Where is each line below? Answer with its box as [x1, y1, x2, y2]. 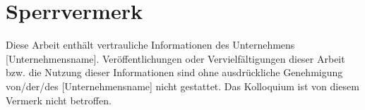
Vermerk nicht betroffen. [6, 92, 112, 107]
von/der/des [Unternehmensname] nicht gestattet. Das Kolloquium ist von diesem [6, 78, 359, 93]
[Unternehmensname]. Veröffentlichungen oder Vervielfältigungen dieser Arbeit [6, 51, 345, 66]
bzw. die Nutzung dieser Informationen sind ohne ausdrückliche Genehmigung [6, 65, 343, 80]
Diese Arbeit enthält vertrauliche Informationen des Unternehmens [6, 37, 295, 52]
